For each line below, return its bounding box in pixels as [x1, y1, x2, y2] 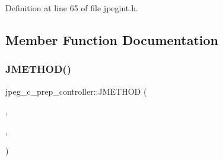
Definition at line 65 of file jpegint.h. [5, 2, 138, 14]
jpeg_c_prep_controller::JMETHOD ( [5, 85, 147, 97]
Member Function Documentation [5, 30, 219, 49]
